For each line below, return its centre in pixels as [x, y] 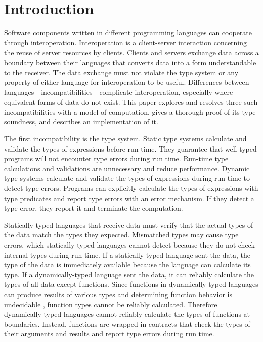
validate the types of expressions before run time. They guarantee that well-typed [130, 148]
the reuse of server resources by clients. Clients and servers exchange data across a [131, 52]
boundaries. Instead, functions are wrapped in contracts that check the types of [127, 324]
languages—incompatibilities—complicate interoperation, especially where [119, 92]
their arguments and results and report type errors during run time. [109, 334]
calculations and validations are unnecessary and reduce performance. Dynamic [127, 168]
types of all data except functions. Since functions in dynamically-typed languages [131, 284]
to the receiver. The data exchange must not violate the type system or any [121, 72]
